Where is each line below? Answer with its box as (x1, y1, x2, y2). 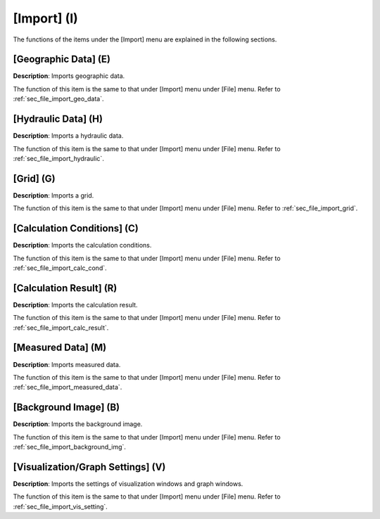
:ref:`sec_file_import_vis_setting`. (13, 502, 108, 511)
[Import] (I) (13, 11, 79, 26)
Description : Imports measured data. (13, 360, 121, 369)
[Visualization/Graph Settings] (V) (13, 461, 166, 473)
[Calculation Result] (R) (13, 282, 118, 294)
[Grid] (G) (13, 172, 56, 184)
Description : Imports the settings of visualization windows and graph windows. (13, 479, 243, 488)
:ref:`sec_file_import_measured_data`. (13, 383, 122, 392)
